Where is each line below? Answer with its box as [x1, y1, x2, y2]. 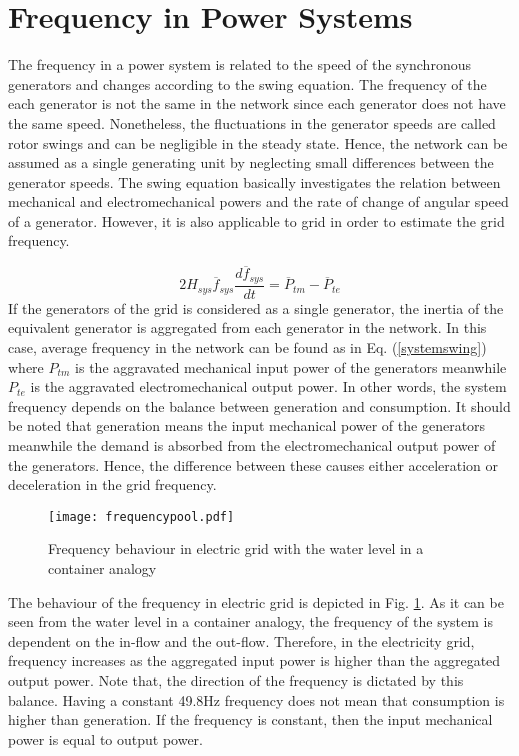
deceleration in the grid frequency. [8, 474, 217, 495]
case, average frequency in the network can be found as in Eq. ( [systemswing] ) [8, 336, 487, 357]
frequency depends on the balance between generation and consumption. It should [8, 395, 511, 416]
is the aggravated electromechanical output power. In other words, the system [30, 376, 507, 397]
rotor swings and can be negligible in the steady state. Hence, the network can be [8, 132, 508, 153]
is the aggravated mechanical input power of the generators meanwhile [75, 356, 507, 377]
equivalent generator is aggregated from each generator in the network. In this [8, 317, 487, 338]
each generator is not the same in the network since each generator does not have [8, 93, 506, 114]
